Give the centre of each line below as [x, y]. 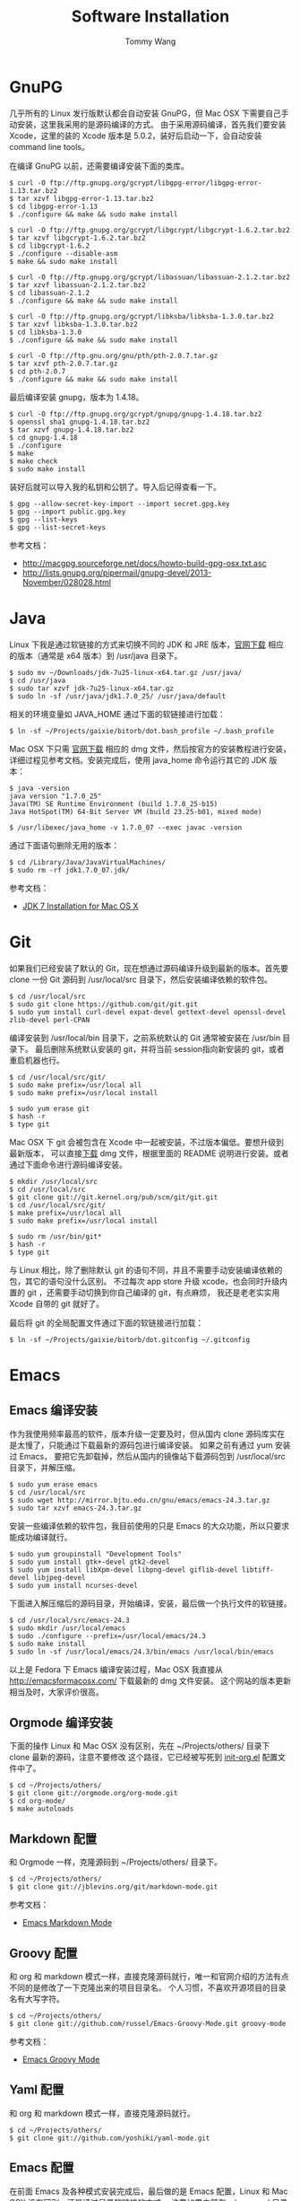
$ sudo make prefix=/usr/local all [76, 1085]
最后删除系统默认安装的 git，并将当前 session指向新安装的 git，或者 [159, 1048]
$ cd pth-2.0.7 [38, 371]
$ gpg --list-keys [43, 519]
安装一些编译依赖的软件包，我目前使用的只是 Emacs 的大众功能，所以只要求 [149, 1526]
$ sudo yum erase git [50, 1109]
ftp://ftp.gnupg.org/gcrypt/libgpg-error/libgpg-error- [155, 183]
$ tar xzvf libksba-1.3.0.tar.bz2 [74, 324]
